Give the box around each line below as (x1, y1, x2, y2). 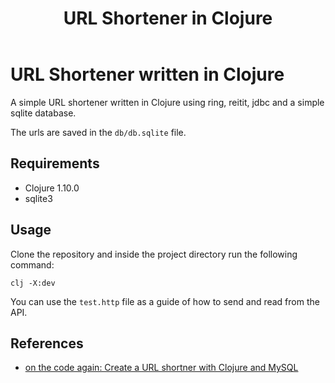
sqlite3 (24, 192, 53, 204)
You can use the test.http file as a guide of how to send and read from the (10, 295, 320, 307)
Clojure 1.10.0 (24, 182, 80, 194)
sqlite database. (10, 107, 77, 119)
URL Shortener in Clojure (63, 7, 273, 30)
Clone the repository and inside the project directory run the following (10, 248, 298, 260)
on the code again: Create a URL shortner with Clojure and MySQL (24, 362, 299, 374)
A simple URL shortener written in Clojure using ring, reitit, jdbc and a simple (10, 96, 325, 108)
